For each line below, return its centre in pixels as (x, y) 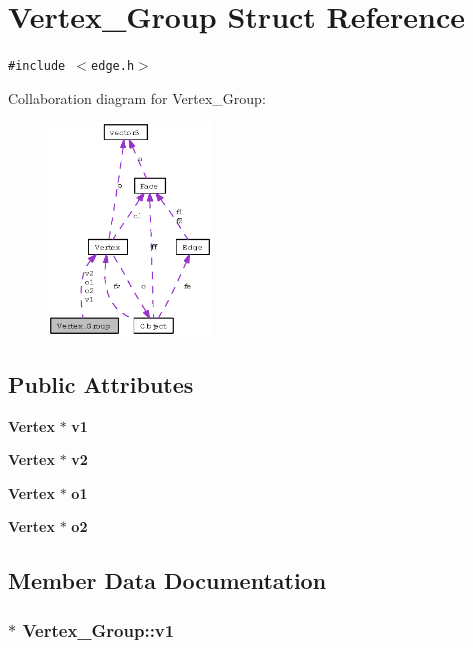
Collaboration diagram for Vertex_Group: (137, 97)
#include (37, 66)
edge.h (113, 66)
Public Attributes (101, 383)
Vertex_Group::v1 (98, 629)
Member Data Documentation (167, 580)
